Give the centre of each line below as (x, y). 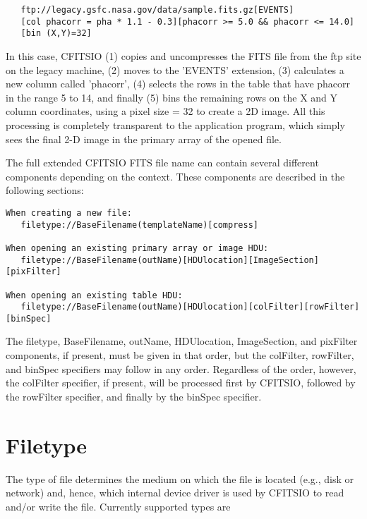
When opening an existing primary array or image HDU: (137, 248)
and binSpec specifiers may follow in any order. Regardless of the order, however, (181, 368)
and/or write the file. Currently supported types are (118, 506)
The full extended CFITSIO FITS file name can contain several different (162, 163)
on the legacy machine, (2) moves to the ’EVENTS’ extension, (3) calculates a (175, 69)
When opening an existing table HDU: (94, 295)
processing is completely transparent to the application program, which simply (175, 124)
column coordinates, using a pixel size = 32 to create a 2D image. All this (166, 111)
